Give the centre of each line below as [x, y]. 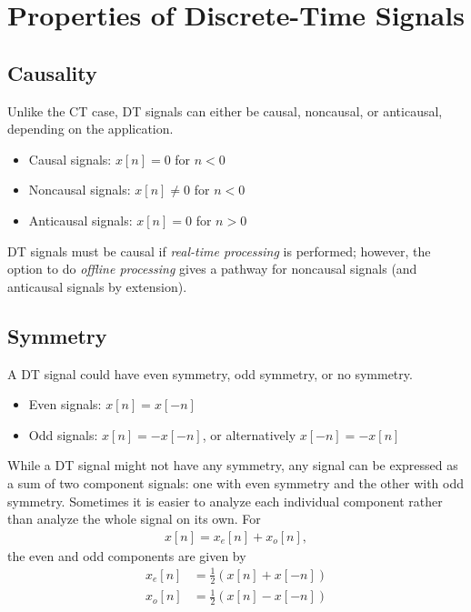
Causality [52, 72]
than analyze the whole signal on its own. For [134, 519]
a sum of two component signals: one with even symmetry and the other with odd [236, 482]
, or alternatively [249, 434]
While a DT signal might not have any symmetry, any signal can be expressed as [233, 465]
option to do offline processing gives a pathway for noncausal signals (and [212, 269]
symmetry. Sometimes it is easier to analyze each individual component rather [225, 501]
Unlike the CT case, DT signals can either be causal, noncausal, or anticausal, [225, 110]
